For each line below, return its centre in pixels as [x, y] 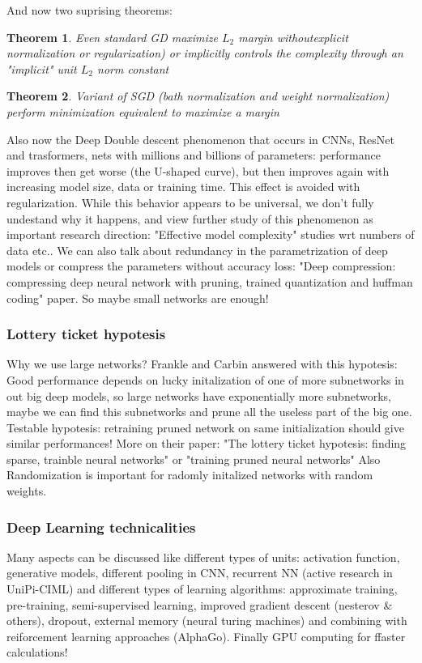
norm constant [133, 68]
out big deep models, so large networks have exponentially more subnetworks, [199, 395]
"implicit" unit [42, 68]
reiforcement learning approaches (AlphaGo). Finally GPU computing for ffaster [206, 636]
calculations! [37, 652]
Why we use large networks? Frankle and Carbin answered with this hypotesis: [202, 364]
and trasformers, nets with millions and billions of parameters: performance [194, 155]
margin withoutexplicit [293, 37]
